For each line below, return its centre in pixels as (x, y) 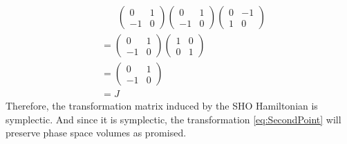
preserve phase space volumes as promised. (96, 133)
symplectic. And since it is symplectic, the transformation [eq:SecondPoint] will (173, 119)
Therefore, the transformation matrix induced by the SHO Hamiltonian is (162, 106)
